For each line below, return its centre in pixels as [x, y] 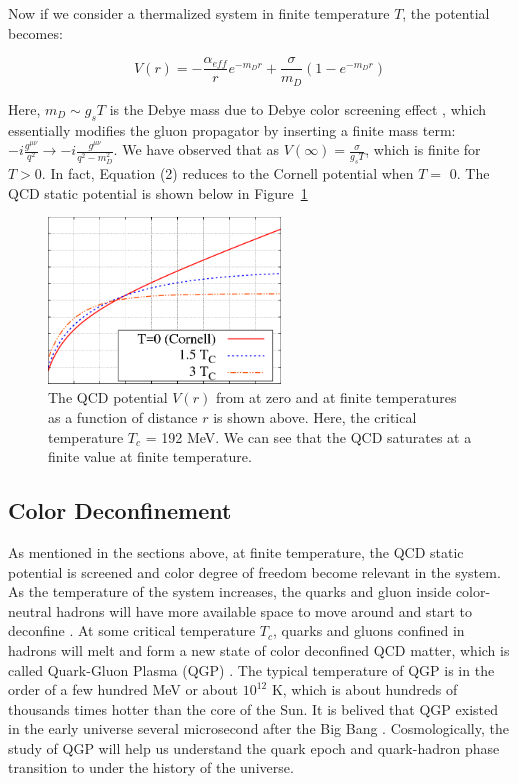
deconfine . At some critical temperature [132, 630]
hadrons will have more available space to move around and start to [264, 610]
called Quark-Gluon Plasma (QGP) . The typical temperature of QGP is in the [251, 669]
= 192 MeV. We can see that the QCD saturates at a [308, 436]
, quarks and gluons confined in [369, 630]
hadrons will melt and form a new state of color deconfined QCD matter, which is [259, 649]
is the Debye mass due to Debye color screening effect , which [298, 108]
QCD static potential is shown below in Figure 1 [158, 192]
